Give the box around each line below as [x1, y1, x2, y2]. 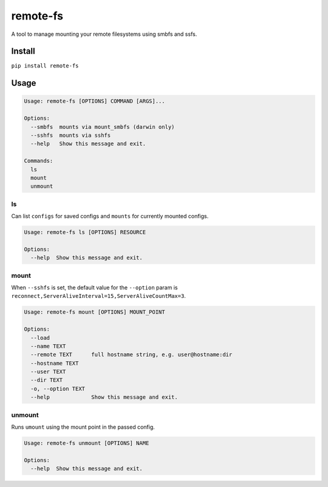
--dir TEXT [30, 377, 63, 384]
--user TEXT [30, 368, 66, 375]
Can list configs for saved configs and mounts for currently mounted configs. [11, 213, 209, 220]
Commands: [24, 157, 53, 164]
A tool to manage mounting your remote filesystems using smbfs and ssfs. [11, 30, 197, 38]
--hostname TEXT [30, 359, 79, 367]
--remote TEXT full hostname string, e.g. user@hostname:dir [30, 351, 233, 358]
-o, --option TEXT [30, 385, 85, 392]
